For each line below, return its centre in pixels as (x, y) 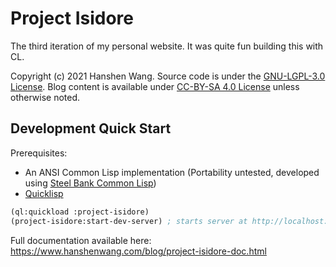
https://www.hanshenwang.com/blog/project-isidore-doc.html (138, 251)
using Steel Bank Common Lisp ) (90, 183)
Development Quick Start (91, 128)
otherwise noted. (45, 97)
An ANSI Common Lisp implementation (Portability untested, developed (172, 172)
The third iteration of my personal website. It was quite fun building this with (167, 46)
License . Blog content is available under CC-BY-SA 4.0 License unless (155, 86)
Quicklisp (44, 193)
